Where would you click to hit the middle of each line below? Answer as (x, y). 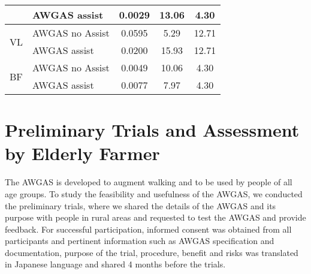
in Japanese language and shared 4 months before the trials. (115, 264)
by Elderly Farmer (82, 153)
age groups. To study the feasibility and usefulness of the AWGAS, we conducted (154, 193)
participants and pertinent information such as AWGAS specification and (140, 241)
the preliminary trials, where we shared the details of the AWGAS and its (141, 205)
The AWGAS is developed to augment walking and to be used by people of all (149, 182)
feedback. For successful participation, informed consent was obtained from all (148, 229)
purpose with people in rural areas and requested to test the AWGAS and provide (155, 217)
